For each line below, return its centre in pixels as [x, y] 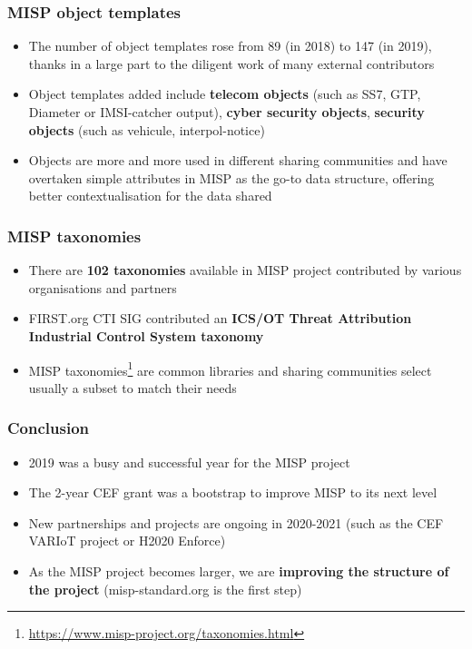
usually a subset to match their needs [133, 387]
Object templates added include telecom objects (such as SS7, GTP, [225, 94]
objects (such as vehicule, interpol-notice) [147, 129]
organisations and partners [103, 287]
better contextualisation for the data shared [150, 196]
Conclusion [48, 428]
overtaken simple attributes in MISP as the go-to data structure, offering [231, 177]
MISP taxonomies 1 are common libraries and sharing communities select [230, 369]
